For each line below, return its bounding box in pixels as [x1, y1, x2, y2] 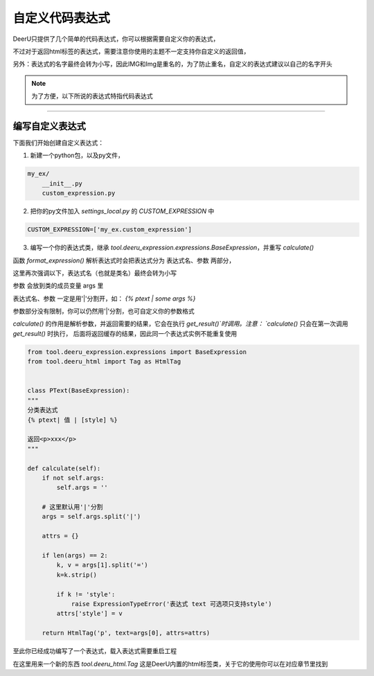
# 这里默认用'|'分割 [42, 503, 103, 511]
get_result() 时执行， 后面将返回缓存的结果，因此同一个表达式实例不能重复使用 [12, 329, 238, 337]
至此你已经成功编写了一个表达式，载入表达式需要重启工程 [12, 647, 177, 655]
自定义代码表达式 [12, 10, 111, 26]
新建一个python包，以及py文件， [30, 151, 125, 159]
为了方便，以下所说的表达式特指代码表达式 [31, 92, 153, 100]
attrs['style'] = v [56, 610, 123, 618]
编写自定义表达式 [12, 120, 86, 132]
